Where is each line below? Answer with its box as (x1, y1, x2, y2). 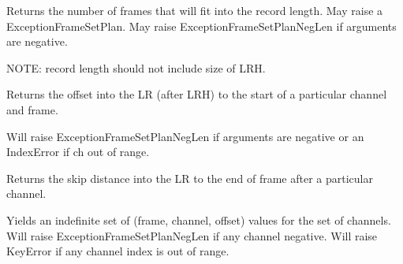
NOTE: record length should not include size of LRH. (6, 59, 266, 76)
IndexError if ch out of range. (6, 143, 150, 160)
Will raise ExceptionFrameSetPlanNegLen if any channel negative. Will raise (6, 227, 378, 244)
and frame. (6, 101, 58, 117)
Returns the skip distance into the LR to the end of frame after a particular (6, 169, 373, 186)
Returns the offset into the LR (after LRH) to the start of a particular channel (6, 86, 387, 102)
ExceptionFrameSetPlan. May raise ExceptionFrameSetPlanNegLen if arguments (6, 17, 397, 34)
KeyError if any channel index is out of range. (6, 243, 229, 259)
